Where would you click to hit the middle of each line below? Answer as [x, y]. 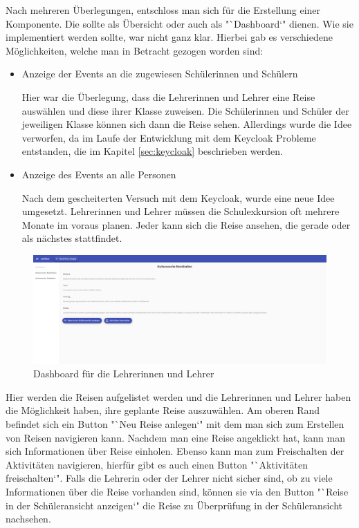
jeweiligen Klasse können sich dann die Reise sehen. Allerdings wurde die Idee [187, 124]
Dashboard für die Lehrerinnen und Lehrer [124, 374]
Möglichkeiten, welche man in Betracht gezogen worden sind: [135, 50]
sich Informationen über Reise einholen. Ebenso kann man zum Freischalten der [175, 451]
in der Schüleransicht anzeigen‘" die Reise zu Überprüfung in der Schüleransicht [174, 505]
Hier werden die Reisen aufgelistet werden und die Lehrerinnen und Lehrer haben [178, 396]
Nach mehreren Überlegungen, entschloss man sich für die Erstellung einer [163, 10]
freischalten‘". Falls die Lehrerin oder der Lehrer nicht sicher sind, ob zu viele [169, 478]
